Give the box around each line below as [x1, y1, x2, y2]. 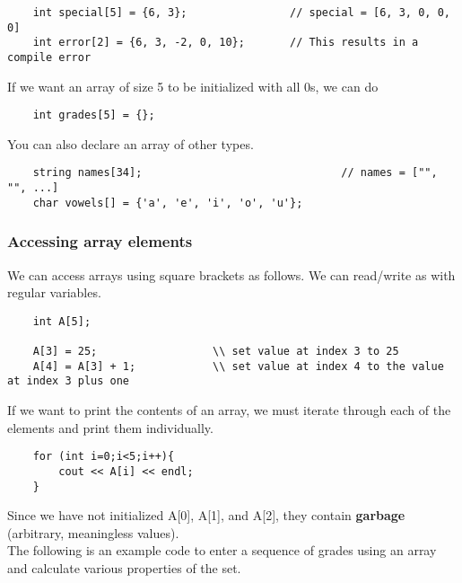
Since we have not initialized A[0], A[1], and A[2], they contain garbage [7, 506, 405, 525]
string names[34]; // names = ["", [32, 166, 438, 180]
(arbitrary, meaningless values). [7, 523, 179, 542]
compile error [7, 50, 92, 64]
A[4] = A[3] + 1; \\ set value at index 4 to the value [32, 359, 444, 373]
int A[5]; [32, 314, 92, 328]
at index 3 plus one [7, 375, 130, 388]
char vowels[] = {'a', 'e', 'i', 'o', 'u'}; [32, 196, 303, 209]
